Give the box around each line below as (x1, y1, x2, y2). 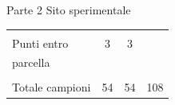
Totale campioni (12, 78, 91, 95)
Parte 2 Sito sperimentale (6, 2, 131, 17)
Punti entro (12, 34, 69, 51)
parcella (12, 54, 50, 71)
